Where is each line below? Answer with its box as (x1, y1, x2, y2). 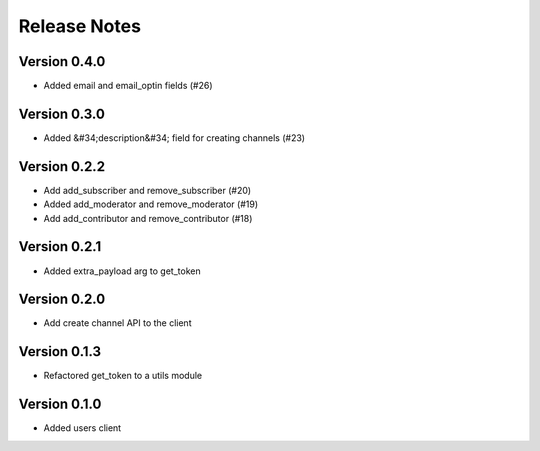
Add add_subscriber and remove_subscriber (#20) (43, 184, 252, 196)
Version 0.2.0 (18, 291, 106, 308)
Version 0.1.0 (18, 396, 102, 413)
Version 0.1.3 (18, 343, 102, 360)
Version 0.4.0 (18, 53, 106, 70)
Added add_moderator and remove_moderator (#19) (43, 198, 259, 210)
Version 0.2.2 (18, 158, 105, 175)
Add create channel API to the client (43, 317, 192, 329)
